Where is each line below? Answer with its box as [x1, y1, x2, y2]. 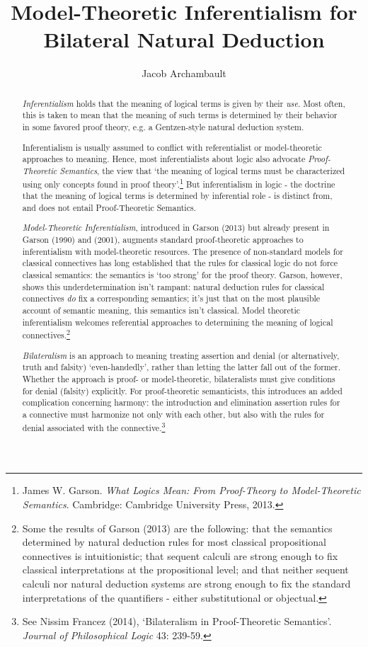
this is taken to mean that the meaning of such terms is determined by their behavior [22, 109, 338, 121]
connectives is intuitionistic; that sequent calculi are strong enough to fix [22, 548, 338, 563]
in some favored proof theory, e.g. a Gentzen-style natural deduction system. [22, 121, 304, 133]
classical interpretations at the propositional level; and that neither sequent [22, 562, 349, 577]
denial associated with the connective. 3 [22, 419, 166, 433]
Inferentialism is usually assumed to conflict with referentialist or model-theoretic [22, 141, 322, 153]
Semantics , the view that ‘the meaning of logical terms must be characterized [59, 164, 345, 176]
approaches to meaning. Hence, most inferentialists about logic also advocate [22, 153, 306, 165]
